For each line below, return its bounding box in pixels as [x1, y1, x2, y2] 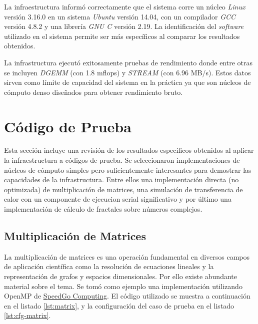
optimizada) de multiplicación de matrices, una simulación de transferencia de [4, 184, 243, 194]
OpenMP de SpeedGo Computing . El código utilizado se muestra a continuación [4, 291, 250, 301]
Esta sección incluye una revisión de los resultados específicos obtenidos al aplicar [4, 145, 254, 155]
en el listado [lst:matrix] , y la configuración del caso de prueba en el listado [4, 300, 234, 311]
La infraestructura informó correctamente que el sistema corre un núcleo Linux [4, 1, 245, 11]
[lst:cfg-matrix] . [4, 310, 51, 321]
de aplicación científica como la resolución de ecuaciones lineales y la [4, 261, 214, 272]
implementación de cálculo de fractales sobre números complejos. [4, 204, 202, 214]
